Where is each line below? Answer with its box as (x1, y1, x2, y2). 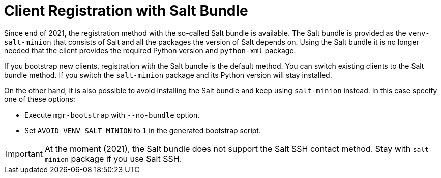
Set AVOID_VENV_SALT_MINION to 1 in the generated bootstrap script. (24, 126, 261, 135)
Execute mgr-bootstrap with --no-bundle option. (24, 110, 200, 119)
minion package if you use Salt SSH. (44, 153, 182, 164)
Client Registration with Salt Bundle (4, 2, 248, 19)
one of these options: (4, 94, 75, 103)
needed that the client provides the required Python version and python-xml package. (4, 46, 296, 55)
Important (6, 148, 43, 159)
